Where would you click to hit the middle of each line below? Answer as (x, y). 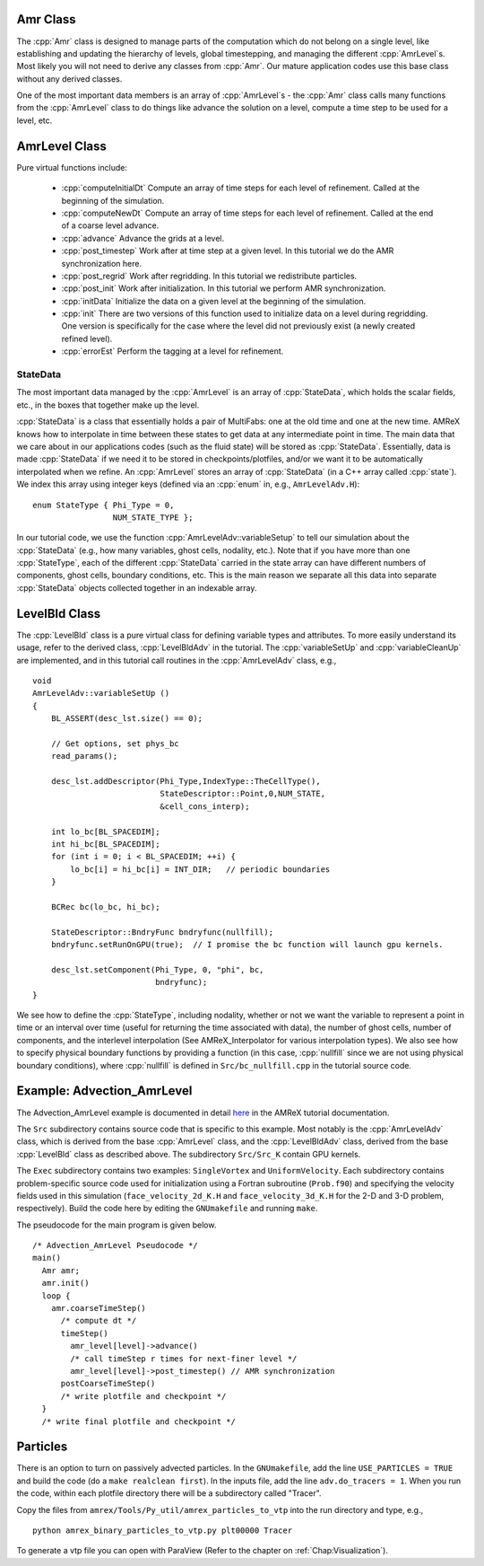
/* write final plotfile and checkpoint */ (139, 1421)
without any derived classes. (69, 79)
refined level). (87, 339)
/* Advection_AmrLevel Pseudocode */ (116, 1245)
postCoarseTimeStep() (108, 1384)
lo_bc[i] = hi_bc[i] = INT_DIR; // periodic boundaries (200, 869)
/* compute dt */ (99, 1321)
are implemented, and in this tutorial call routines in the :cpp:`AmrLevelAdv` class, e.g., (177, 660)
